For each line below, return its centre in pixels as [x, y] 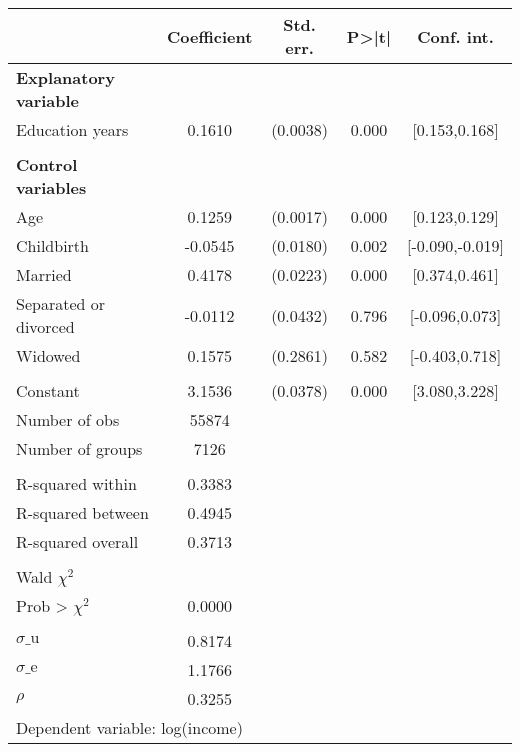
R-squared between [82, 512]
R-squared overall [77, 541]
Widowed [48, 355]
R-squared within [76, 483]
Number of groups [79, 448]
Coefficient [210, 36]
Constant [48, 390]
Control [47, 164]
